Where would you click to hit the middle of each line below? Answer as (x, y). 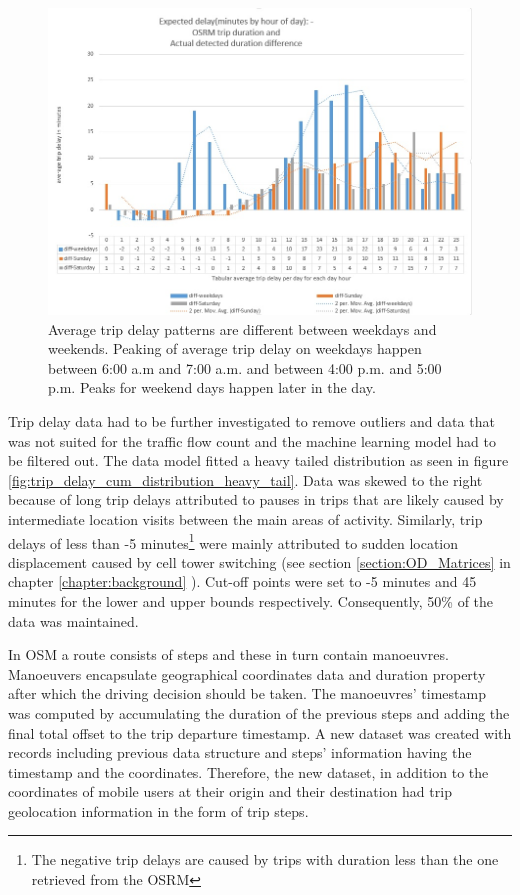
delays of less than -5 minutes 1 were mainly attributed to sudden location (233, 541)
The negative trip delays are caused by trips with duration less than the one (265, 859)
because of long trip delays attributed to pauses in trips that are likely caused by (256, 499)
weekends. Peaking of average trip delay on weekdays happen (235, 348)
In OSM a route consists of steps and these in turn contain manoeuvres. (228, 654)
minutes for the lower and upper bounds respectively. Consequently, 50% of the (251, 600)
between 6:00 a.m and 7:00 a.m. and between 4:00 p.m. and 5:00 (245, 367)
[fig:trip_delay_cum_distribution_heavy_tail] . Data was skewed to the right (245, 479)
